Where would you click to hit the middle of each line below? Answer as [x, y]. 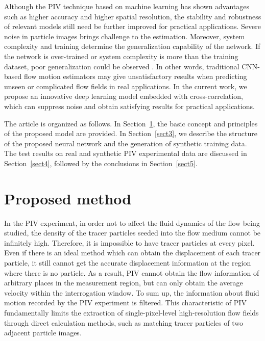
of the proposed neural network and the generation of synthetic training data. [126, 143]
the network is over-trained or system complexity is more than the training [121, 56]
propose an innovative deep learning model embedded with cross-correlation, [124, 96]
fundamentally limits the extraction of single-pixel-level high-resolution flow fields [131, 312]
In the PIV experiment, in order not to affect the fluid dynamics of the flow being [132, 222]
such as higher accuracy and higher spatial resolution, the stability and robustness [133, 16]
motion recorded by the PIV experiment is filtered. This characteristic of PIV [125, 303]
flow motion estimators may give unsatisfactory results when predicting [135, 76]
